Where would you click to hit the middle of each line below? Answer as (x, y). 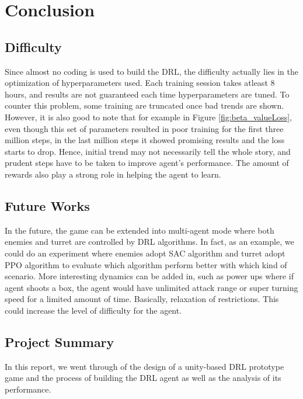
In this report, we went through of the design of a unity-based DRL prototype (144, 366)
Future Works (47, 205)
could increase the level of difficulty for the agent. (93, 310)
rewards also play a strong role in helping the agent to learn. (113, 174)
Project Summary (60, 341)
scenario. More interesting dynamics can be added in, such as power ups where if (149, 276)
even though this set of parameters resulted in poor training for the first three (144, 128)
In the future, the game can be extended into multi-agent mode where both (140, 230)
